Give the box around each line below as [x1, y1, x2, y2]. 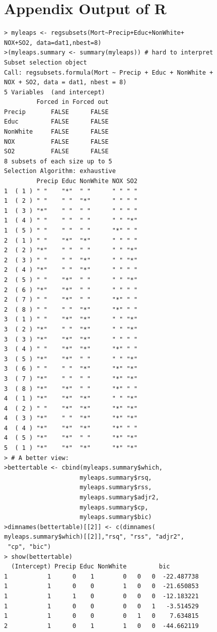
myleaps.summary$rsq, [80, 474, 152, 481]
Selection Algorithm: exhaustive [4, 167, 116, 175]
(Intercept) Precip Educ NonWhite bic [11, 563, 170, 570]
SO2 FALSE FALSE [4, 148, 109, 155]
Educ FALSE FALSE [4, 118, 109, 126]
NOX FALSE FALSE [4, 138, 109, 145]
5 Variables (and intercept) [4, 88, 105, 96]
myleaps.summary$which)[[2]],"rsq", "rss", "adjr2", [4, 533, 184, 541]
